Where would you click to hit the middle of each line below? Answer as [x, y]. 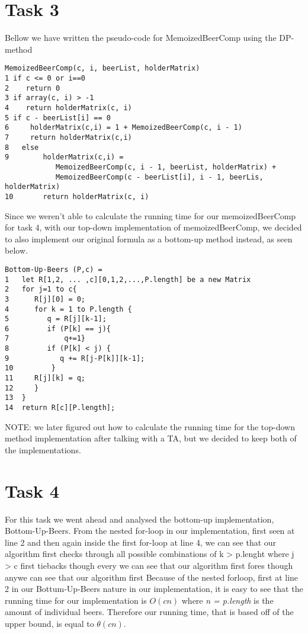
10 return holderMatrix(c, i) [77, 196]
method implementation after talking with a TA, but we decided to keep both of [151, 438]
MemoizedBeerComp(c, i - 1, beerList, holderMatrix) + [166, 167]
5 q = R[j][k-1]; [56, 319]
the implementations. [43, 449]
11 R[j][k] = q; [45, 378]
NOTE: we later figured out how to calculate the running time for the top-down [150, 426]
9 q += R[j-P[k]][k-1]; [75, 358]
